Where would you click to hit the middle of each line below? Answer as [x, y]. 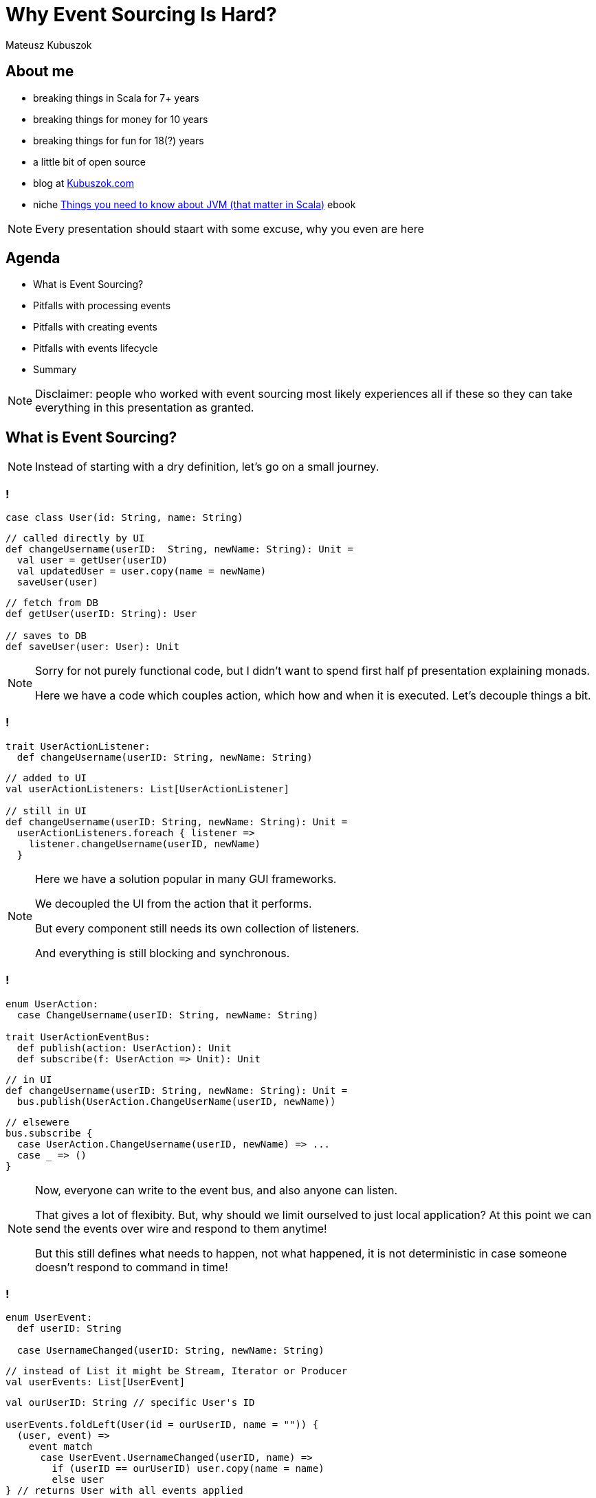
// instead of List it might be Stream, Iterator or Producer [177, 1371]
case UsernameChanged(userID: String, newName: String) [170, 1351]
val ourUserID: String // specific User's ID [130, 1403]
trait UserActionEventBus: [78, 1037]
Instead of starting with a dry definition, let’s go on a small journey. [207, 467]
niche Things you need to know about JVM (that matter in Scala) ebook [195, 204]
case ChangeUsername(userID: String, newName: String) [168, 1015]
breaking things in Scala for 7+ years [116, 98]
